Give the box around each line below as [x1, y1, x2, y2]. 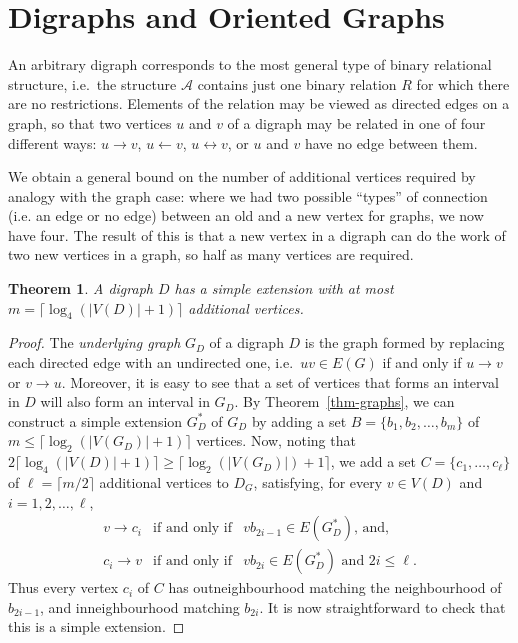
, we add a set [330, 451, 416, 472]
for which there [416, 73, 510, 94]
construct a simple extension [8, 410, 183, 431]
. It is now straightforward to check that [259, 596, 506, 617]
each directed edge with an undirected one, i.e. [8, 352, 294, 373]
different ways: [8, 132, 97, 153]
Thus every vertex [8, 577, 119, 598]
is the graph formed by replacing [304, 332, 505, 353]
